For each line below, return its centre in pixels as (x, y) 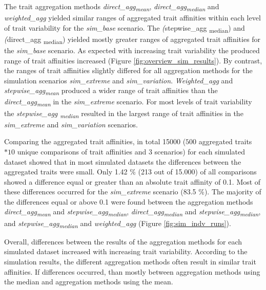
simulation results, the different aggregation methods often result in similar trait (130, 261)
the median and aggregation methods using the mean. (89, 282)
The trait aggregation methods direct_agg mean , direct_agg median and (112, 7)
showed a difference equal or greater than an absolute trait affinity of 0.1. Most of (132, 181)
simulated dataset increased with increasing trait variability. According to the (126, 251)
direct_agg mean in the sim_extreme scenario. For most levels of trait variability (128, 102)
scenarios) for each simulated (200, 151)
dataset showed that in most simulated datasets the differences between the (123, 161)
